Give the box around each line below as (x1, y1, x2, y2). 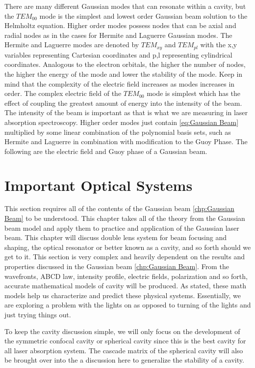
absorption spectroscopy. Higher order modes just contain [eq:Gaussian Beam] (4, 117, 239, 127)
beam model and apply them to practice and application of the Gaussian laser (4, 222, 239, 233)
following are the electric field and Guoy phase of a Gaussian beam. (4, 146, 207, 156)
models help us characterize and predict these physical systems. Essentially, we (4, 290, 241, 300)
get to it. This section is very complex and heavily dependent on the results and (4, 251, 245, 262)
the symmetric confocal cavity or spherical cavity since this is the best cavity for (4, 336, 246, 346)
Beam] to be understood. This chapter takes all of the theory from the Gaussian (4, 213, 245, 223)
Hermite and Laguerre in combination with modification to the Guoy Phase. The (4, 136, 248, 147)
